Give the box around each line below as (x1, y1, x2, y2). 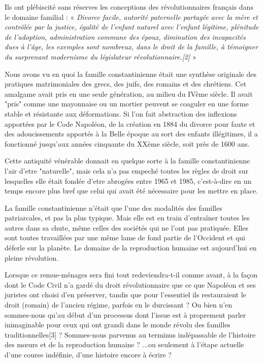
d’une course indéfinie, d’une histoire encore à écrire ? (5, 349, 172, 359)
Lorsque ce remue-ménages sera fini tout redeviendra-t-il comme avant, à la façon (5, 269, 257, 280)
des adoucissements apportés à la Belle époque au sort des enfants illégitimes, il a (5, 128, 258, 139)
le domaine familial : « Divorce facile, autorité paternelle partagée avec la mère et (5, 11, 258, 22)
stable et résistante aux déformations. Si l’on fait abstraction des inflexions (5, 108, 237, 119)
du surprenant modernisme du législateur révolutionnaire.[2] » (5, 51, 196, 62)
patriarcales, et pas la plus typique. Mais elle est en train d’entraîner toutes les (5, 212, 250, 223)
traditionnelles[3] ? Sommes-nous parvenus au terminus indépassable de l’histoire (5, 329, 256, 340)
